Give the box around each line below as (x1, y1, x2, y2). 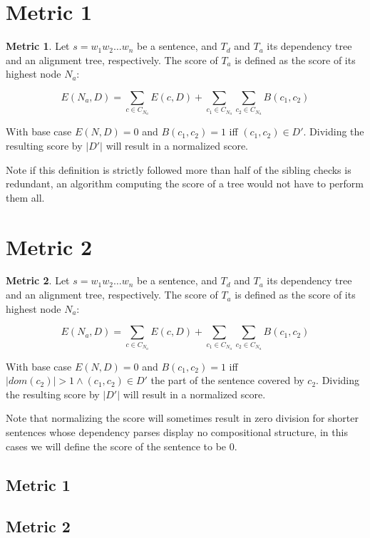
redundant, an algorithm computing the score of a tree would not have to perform (6, 176, 364, 191)
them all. (6, 190, 45, 205)
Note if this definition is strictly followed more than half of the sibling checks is (6, 162, 351, 177)
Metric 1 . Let (6, 38, 70, 53)
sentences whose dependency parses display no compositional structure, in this (6, 425, 348, 440)
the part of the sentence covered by (150, 373, 304, 388)
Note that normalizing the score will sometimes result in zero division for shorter (6, 410, 359, 425)
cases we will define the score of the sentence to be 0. (6, 438, 237, 453)
